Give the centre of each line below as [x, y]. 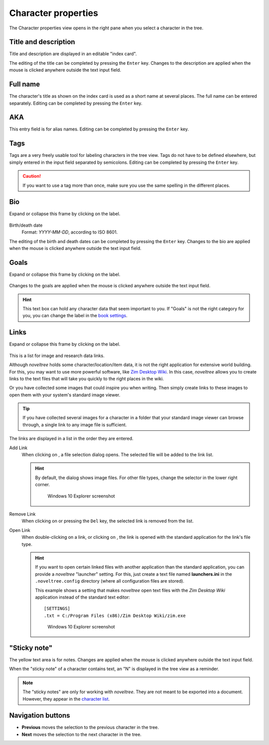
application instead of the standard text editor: [83, 597]
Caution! [32, 176]
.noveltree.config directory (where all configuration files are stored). [110, 581]
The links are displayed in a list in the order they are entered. [71, 439]
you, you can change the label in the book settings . [75, 316]
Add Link [18, 448]
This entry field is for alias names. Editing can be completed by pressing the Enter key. [99, 129]
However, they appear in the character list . [66, 699]
